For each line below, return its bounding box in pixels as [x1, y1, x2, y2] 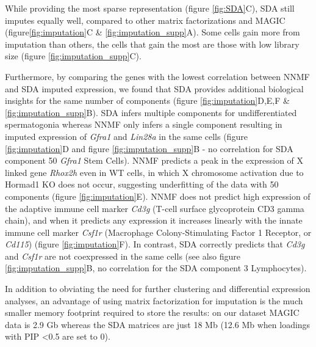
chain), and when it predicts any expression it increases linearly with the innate [5, 214, 303, 227]
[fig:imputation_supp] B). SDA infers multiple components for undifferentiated [5, 106, 297, 119]
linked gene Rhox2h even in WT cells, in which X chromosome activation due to [5, 166, 304, 178]
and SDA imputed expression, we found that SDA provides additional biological [5, 82, 304, 95]
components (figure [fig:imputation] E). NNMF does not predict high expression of [5, 189, 311, 202]
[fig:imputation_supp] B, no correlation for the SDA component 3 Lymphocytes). [5, 261, 307, 274]
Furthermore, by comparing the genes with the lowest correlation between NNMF [5, 70, 310, 82]
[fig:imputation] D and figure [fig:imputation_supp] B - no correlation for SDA [5, 142, 293, 155]
